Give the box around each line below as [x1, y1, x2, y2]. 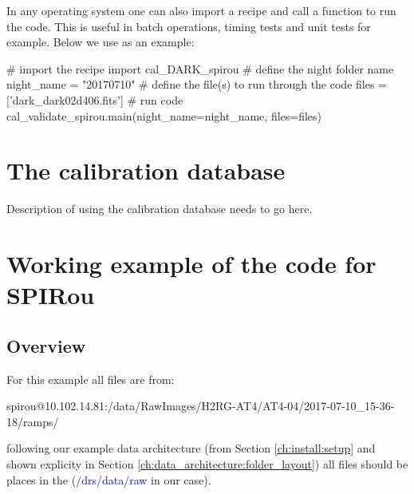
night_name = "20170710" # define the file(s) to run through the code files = [6, 76, 387, 93]
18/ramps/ [6, 413, 59, 429]
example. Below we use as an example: [6, 34, 195, 50]
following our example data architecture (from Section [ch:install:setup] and [6, 440, 376, 456]
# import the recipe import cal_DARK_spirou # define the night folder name [6, 60, 394, 77]
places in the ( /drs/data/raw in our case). [6, 471, 211, 488]
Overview [6, 333, 86, 358]
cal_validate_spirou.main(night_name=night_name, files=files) [6, 107, 322, 124]
